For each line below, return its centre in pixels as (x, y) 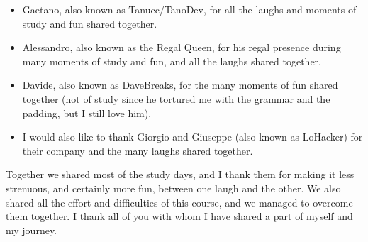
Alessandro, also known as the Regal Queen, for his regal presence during (182, 47)
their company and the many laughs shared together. (138, 150)
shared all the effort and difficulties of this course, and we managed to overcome (179, 202)
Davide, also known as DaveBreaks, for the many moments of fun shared (180, 85)
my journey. (32, 230)
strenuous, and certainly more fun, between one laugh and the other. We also (173, 188)
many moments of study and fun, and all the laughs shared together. (172, 61)
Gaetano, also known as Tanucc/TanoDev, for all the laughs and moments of (189, 9)
